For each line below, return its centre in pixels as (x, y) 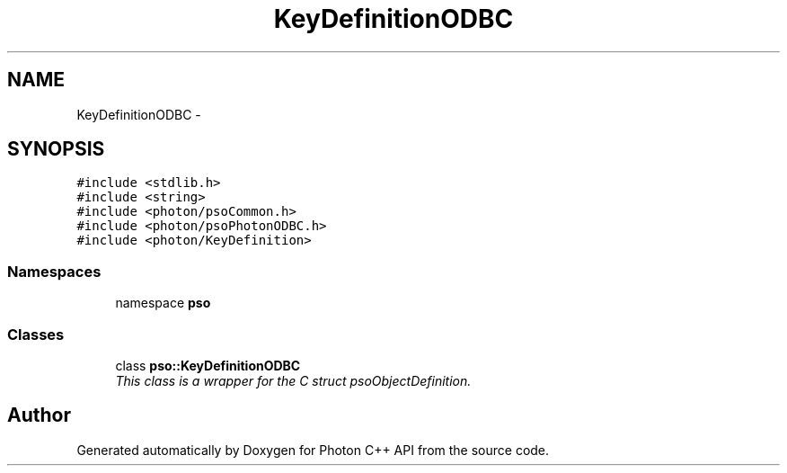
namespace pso (163, 303)
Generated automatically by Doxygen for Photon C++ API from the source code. (313, 450)
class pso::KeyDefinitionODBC (208, 365)
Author (39, 415)
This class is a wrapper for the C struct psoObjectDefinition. (293, 380)
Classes (36, 334)
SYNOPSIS (56, 149)
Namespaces (54, 271)
